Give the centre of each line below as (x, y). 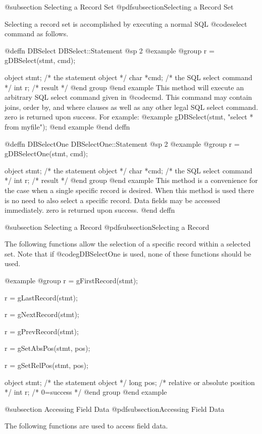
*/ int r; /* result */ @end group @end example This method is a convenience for (131, 180)
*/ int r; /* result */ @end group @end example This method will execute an (124, 87)
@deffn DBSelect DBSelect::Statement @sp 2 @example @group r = (110, 50)
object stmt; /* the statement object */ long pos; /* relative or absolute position (130, 382)
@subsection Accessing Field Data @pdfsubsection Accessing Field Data (115, 409)
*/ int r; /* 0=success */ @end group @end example (86, 392)
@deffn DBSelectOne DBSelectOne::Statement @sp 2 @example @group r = (122, 143)
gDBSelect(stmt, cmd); (40, 60)
